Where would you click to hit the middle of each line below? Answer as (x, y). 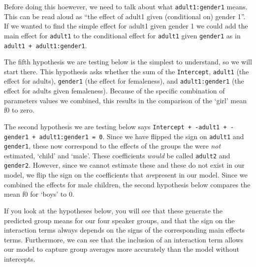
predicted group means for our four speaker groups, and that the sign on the (119, 220)
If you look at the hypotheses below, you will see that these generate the (113, 210)
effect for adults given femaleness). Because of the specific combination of (114, 91)
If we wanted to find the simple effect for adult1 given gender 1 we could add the (126, 26)
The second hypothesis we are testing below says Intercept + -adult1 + (115, 126)
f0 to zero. (19, 110)
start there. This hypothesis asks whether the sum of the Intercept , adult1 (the (127, 71)
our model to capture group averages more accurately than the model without (122, 249)
